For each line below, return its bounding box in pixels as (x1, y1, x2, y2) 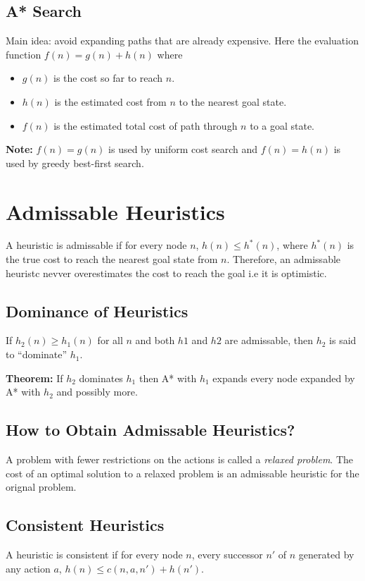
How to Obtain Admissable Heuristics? (6, 419, 295, 441)
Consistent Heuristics (6, 514, 165, 536)
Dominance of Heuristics (6, 300, 188, 322)
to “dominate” (6, 347, 68, 362)
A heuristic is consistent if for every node (6, 547, 183, 562)
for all (97, 333, 123, 348)
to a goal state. (250, 118, 315, 133)
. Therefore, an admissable (226, 252, 341, 267)
